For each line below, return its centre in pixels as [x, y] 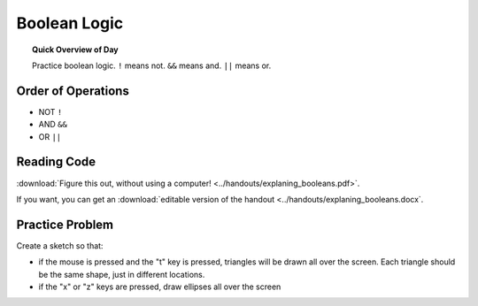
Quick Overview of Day [75, 50]
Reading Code [56, 162]
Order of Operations [73, 91]
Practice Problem [65, 224]
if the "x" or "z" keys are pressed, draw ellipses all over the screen [160, 287]
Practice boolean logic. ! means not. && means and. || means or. [152, 65]
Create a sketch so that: [60, 245]
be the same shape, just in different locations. [122, 274]
